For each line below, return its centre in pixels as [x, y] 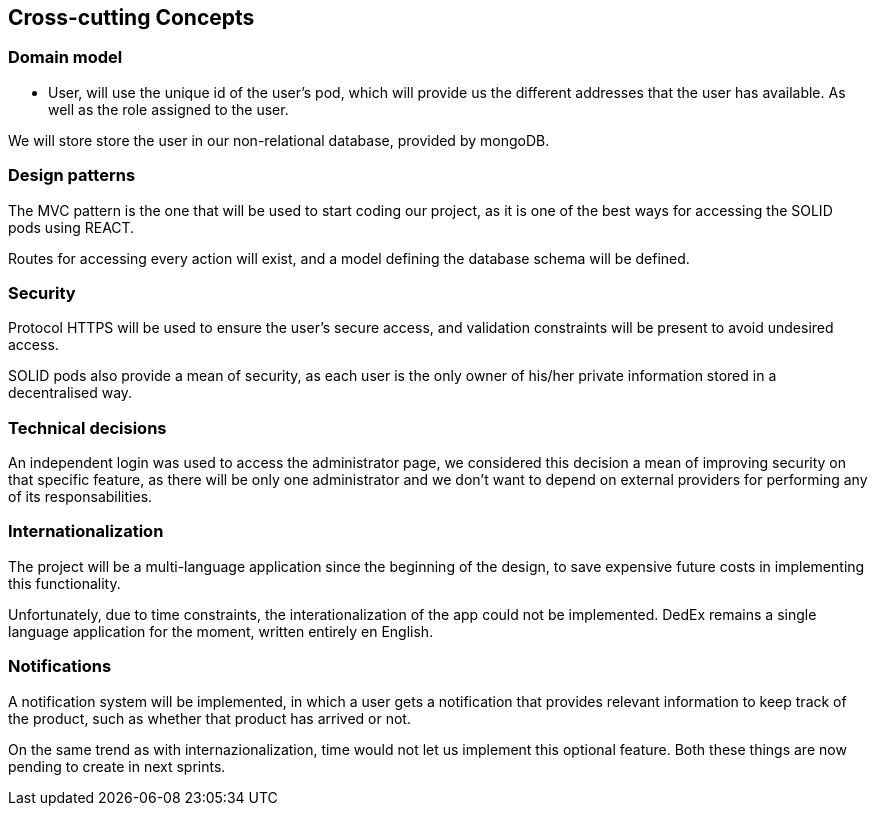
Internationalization [86, 531]
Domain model [65, 57]
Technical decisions [87, 427]
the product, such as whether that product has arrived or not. [209, 718]
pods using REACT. [71, 227]
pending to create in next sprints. [117, 766]
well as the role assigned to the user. [168, 109]
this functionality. [64, 583]
